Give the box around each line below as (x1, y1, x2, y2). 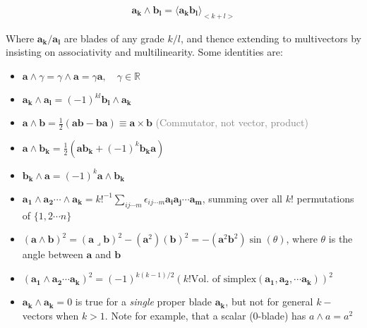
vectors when (22, 308, 79, 322)
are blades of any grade (64, 30, 164, 45)
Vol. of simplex (191, 274, 257, 285)
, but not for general (225, 294, 313, 309)
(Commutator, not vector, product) (155, 115, 308, 130)
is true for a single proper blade (75, 294, 212, 309)
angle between (22, 247, 83, 262)
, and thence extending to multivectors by (181, 30, 362, 45)
